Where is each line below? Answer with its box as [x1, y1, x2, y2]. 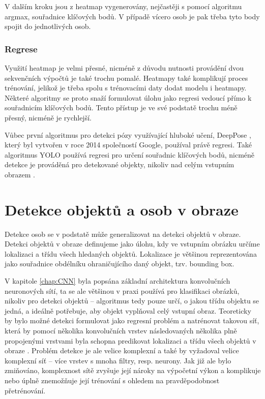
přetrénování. [5, 385, 46, 395]
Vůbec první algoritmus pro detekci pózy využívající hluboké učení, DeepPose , [5, 129, 251, 140]
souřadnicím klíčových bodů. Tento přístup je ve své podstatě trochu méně [5, 102, 238, 113]
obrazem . [5, 169, 35, 179]
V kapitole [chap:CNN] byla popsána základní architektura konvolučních [5, 275, 230, 286]
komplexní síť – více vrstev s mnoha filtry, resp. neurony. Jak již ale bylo [5, 355, 231, 365]
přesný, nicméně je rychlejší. [5, 112, 92, 122]
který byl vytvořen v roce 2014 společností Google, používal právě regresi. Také [5, 139, 252, 150]
